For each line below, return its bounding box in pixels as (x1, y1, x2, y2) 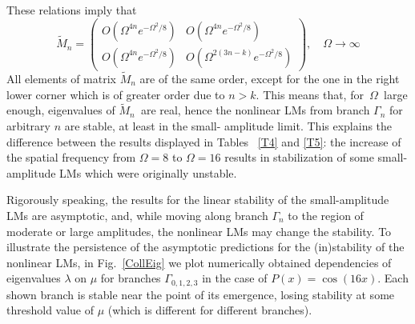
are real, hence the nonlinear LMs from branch (140, 102, 370, 118)
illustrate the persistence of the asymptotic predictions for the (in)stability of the (6, 238, 405, 255)
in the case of (202, 270, 268, 286)
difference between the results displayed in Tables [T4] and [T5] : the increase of (6, 133, 401, 150)
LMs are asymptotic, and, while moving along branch (6, 206, 268, 223)
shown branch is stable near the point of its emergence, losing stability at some (6, 286, 395, 302)
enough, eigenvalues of (6, 102, 115, 118)
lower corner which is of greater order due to (6, 86, 225, 102)
